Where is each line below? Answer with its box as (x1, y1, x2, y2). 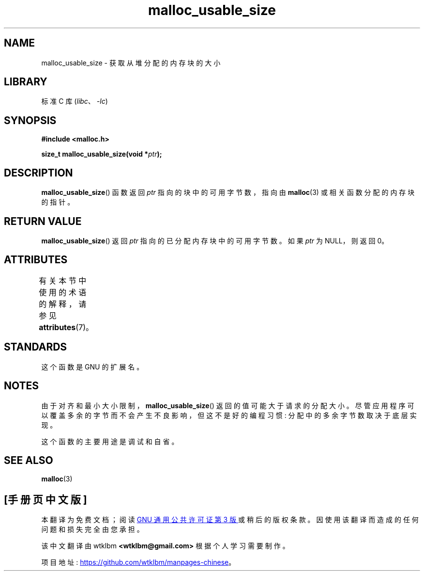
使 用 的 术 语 (39, 287, 87, 297)
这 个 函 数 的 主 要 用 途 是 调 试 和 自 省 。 (41, 437, 179, 446)
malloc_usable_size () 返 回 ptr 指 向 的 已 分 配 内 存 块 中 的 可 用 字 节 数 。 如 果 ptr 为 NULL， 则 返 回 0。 (41, 236, 389, 245)
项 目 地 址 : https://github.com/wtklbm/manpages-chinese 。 (41, 558, 236, 567)
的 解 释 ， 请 (39, 299, 87, 309)
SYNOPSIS (4, 114, 57, 127)
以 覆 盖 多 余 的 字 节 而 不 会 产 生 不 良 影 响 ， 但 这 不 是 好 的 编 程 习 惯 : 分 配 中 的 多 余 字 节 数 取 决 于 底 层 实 (41, 411, 417, 419)
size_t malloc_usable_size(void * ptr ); (41, 150, 162, 159)
